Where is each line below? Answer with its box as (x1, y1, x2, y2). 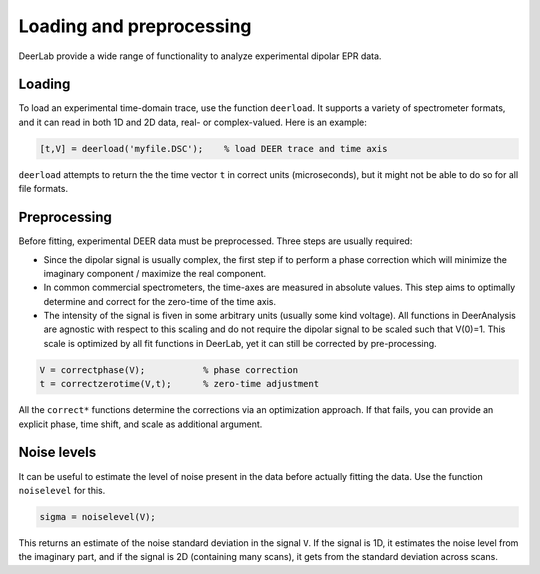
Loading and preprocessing (18, 15, 252, 37)
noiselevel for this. (18, 484, 106, 496)
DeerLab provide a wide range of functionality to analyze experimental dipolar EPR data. (18, 50, 382, 62)
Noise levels (18, 444, 97, 461)
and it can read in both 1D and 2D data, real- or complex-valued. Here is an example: (18, 116, 367, 128)
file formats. (18, 183, 69, 195)
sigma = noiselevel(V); (39, 511, 157, 522)
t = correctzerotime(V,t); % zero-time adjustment (39, 378, 320, 390)
